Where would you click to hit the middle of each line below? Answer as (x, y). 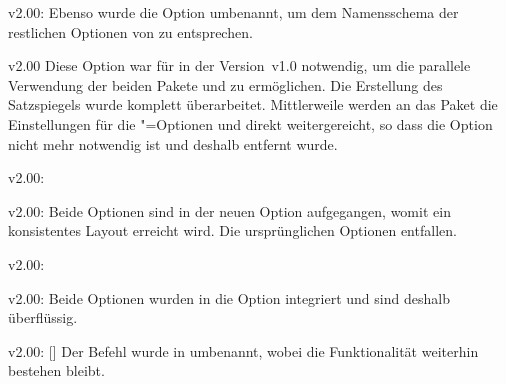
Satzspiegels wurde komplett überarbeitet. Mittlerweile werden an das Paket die (253, 104)
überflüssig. (43, 317)
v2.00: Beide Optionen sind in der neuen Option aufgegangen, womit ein (229, 210)
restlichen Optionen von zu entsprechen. (130, 31)
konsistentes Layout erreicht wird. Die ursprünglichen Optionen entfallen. (232, 230)
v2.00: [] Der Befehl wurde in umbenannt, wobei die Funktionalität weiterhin (243, 350)
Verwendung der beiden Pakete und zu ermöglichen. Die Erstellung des (225, 84)
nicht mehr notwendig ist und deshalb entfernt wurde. (173, 143)
